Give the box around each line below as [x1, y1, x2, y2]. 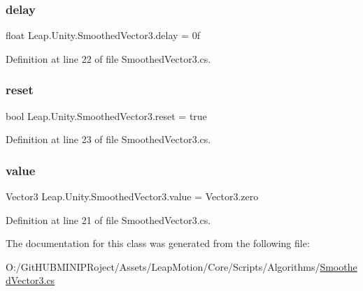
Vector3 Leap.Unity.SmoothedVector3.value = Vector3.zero [6, 189, 259, 204]
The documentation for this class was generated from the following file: [6, 236, 310, 251]
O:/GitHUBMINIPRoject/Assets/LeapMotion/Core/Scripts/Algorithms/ [6, 259, 320, 274]
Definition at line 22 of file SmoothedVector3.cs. [6, 51, 211, 66]
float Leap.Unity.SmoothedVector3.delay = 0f [6, 28, 200, 43]
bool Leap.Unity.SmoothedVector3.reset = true [6, 108, 207, 123]
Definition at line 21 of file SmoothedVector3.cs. [6, 212, 211, 227]
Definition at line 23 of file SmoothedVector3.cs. [6, 132, 211, 147]
